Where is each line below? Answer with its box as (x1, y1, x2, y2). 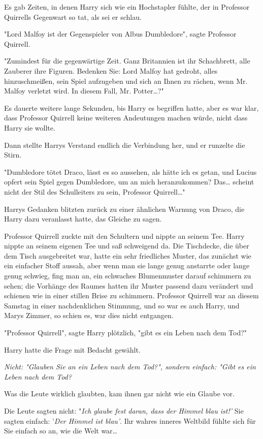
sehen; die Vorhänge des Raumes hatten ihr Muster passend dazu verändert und (4, 280, 253, 291)
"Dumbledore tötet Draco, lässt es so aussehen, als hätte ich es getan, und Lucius (4, 166, 257, 177)
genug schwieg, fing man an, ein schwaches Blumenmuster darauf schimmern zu (4, 270, 251, 281)
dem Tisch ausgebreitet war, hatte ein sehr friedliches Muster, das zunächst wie (4, 250, 251, 261)
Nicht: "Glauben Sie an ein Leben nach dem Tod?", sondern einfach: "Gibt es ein (4, 361, 256, 372)
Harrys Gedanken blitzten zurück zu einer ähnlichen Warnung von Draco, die (4, 203, 245, 214)
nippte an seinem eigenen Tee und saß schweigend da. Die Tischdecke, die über (4, 240, 249, 251)
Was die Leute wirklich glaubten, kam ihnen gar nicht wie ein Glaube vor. (4, 388, 235, 399)
